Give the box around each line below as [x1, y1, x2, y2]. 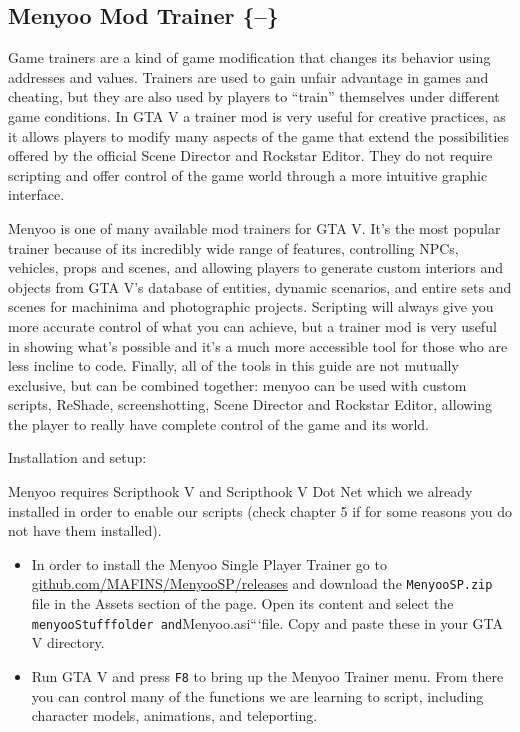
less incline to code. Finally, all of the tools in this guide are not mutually [8, 355, 459, 376]
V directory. [31, 632, 105, 653]
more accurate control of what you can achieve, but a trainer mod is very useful [8, 315, 497, 336]
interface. [8, 184, 65, 205]
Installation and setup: [8, 447, 147, 468]
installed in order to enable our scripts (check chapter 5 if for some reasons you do [8, 500, 512, 521]
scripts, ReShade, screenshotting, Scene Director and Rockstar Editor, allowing [8, 394, 493, 415]
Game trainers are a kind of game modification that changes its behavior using [8, 47, 491, 68]
